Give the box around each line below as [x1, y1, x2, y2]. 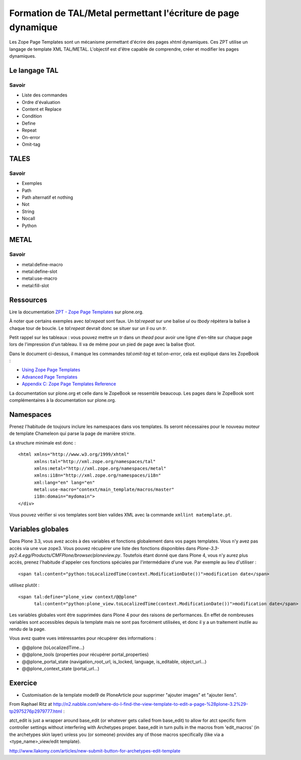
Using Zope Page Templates [22, 367, 80, 373]
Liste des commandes [22, 92, 68, 98]
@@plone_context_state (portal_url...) [22, 666, 100, 672]
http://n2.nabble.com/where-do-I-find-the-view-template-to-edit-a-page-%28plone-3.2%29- [53, 701, 248, 707]
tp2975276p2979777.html [9, 708, 62, 714]
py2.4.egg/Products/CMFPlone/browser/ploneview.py [9, 552, 120, 558]
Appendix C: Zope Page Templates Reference [22, 381, 116, 387]
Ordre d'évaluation [22, 99, 60, 105]
